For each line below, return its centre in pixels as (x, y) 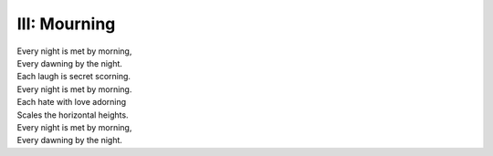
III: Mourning (66, 24)
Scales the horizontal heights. (73, 115)
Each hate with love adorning (72, 102)
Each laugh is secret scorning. (74, 77)
